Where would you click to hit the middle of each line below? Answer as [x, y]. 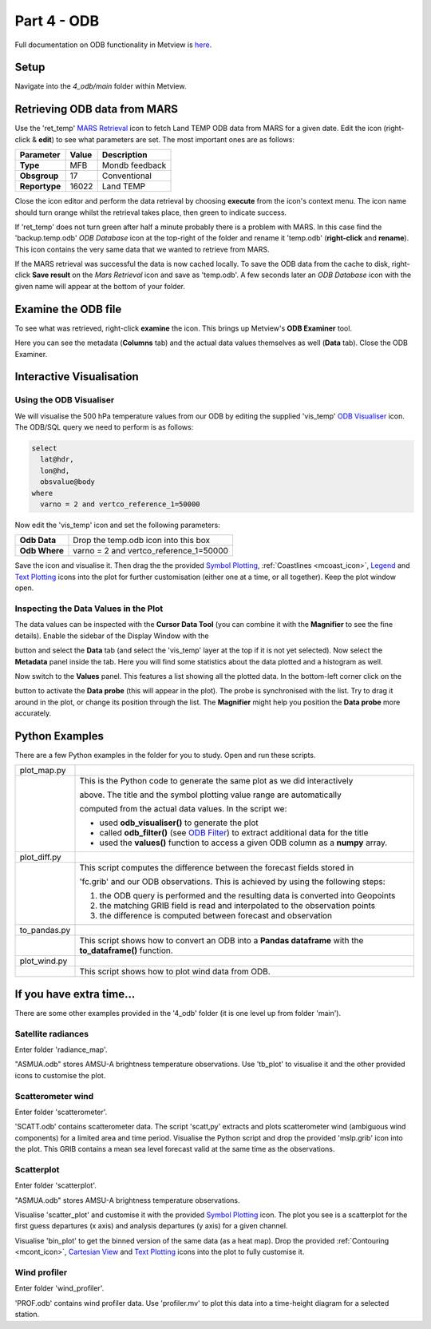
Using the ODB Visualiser [65, 400]
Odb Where [42, 551]
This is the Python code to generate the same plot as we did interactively [216, 781]
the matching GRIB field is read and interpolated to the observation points [237, 906]
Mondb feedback [134, 165]
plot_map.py [43, 771]
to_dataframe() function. [126, 950]
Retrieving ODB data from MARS [97, 109]
